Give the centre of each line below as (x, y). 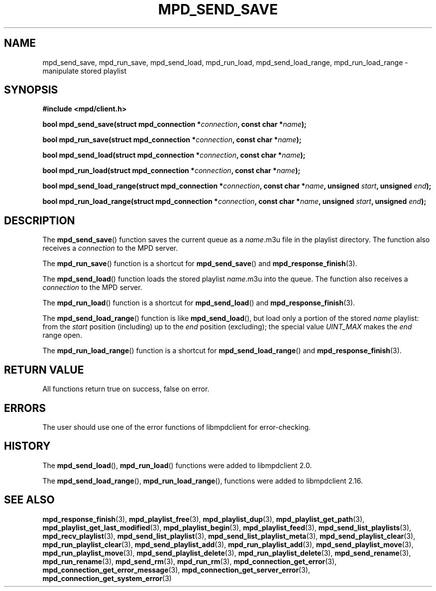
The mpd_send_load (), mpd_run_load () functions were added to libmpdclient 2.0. (177, 465)
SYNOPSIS (31, 90)
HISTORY (27, 446)
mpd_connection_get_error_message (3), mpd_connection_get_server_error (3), (176, 570)
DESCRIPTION (40, 220)
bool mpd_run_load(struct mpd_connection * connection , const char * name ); (171, 171)
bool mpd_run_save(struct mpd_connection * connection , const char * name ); (172, 140)
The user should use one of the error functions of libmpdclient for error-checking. (177, 427)
